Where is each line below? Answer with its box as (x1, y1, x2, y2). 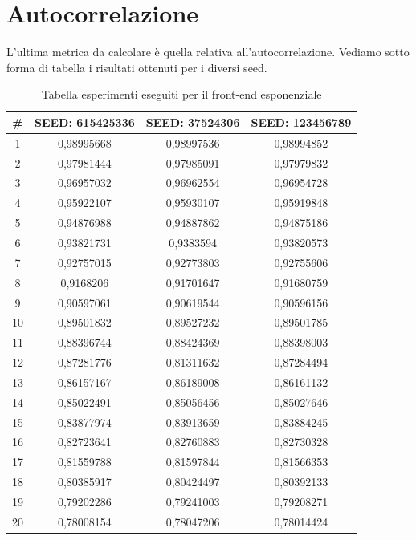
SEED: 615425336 (35, 113, 135, 130)
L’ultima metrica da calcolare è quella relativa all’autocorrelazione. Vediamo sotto (6, 43, 410, 60)
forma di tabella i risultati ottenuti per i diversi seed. (6, 59, 267, 75)
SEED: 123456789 (251, 113, 352, 130)
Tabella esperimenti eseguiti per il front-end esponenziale (41, 86, 322, 103)
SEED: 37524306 (145, 113, 240, 130)
